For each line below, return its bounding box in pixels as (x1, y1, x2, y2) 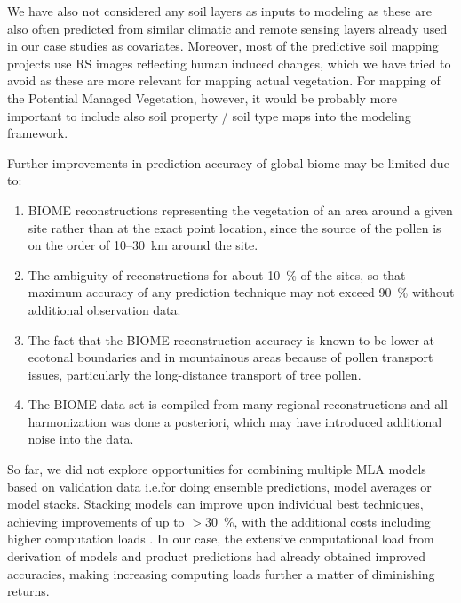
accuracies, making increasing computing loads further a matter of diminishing (7, 564, 435, 583)
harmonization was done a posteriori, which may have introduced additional (28, 412, 442, 430)
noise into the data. (28, 430, 134, 448)
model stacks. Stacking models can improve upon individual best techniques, (7, 494, 424, 513)
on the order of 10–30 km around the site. (28, 236, 258, 254)
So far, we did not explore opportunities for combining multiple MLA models (7, 460, 426, 478)
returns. (7, 582, 50, 600)
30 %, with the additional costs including (204, 511, 431, 530)
